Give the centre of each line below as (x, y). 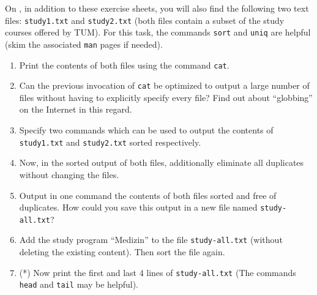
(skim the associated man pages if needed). (84, 44)
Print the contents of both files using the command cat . (124, 65)
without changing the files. (69, 174)
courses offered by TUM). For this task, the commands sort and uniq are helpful (158, 32)
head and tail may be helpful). (79, 284)
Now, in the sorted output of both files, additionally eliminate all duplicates (162, 162)
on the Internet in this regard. (76, 109)
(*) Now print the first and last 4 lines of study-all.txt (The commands (158, 272)
